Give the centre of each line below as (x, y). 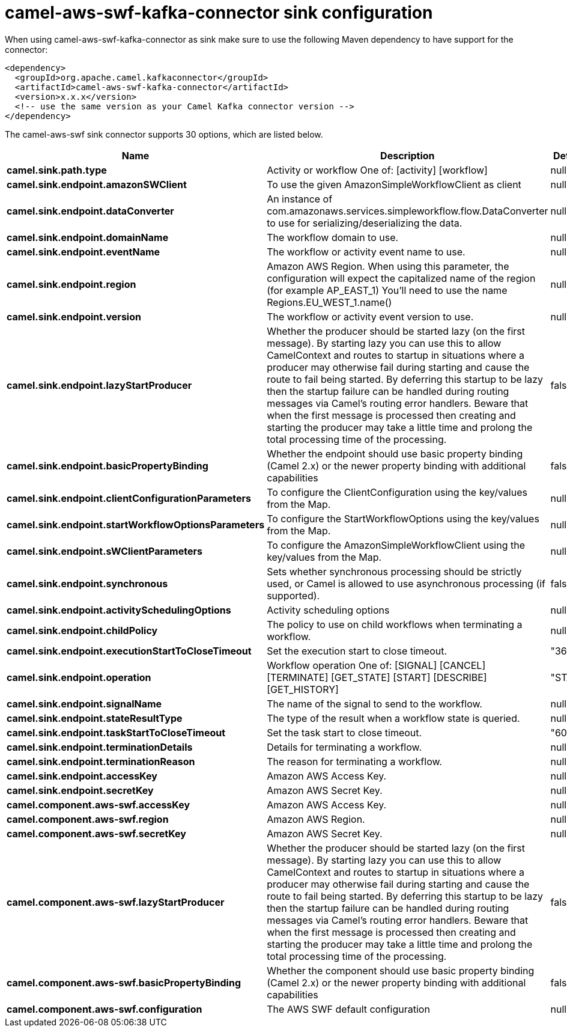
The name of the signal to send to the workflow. (374, 704)
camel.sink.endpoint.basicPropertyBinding (108, 466)
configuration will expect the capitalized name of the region (401, 278)
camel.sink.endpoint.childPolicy (82, 630)
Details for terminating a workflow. (344, 747)
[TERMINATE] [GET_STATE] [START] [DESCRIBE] (377, 677)
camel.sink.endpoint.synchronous (87, 583)
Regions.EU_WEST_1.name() (329, 302)
